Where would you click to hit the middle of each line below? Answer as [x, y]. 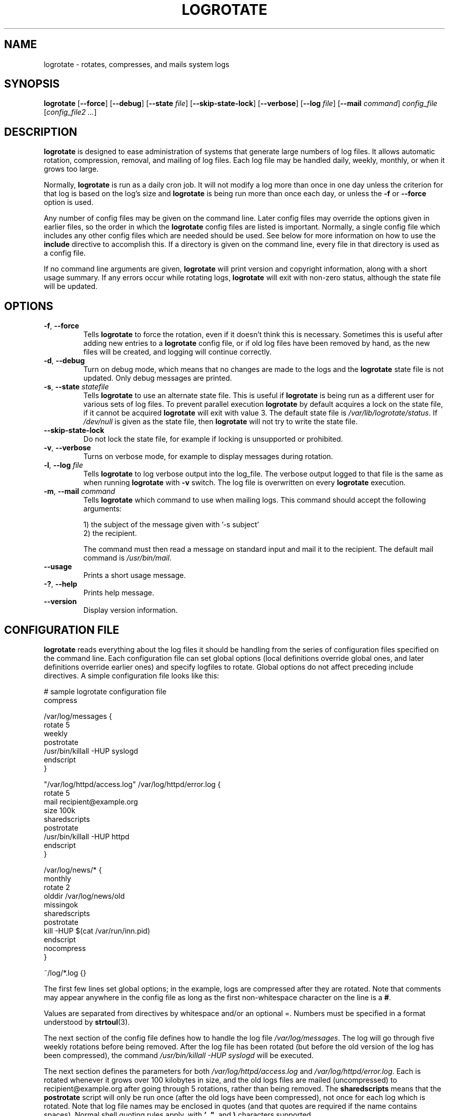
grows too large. [71, 169]
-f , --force [62, 326]
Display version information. [130, 610]
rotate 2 [57, 887]
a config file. [65, 253]
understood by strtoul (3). [87, 1022]
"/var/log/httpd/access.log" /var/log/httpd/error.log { [132, 784]
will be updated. [71, 286]
